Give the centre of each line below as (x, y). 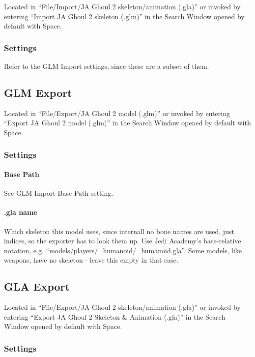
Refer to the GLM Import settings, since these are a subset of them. (107, 66)
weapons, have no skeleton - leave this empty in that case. (91, 260)
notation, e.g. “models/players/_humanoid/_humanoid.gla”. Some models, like (123, 250)
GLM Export (38, 92)
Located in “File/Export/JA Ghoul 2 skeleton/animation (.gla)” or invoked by (122, 307)
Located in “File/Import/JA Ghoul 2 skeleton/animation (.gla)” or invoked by (122, 6)
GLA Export (37, 286)
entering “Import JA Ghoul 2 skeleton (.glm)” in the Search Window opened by (124, 16)
